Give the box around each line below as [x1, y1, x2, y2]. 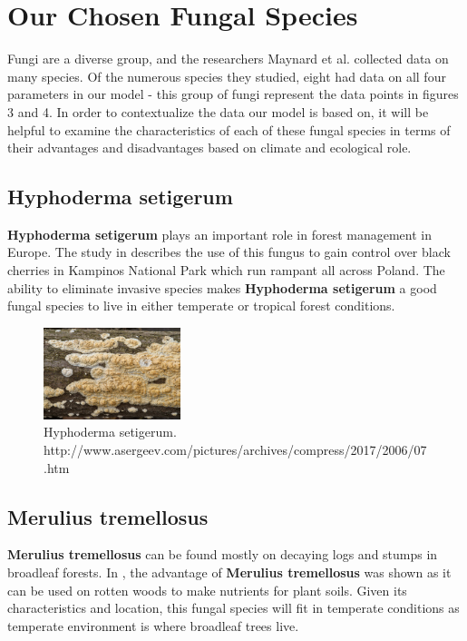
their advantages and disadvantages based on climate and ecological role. [7, 138, 412, 157]
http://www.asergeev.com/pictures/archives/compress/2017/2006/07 [44, 440, 427, 459]
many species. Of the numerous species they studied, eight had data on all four [7, 66, 446, 85]
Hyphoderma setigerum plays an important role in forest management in [7, 224, 432, 243]
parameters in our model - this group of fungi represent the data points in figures [7, 84, 459, 104]
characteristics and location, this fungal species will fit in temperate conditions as [7, 598, 460, 617]
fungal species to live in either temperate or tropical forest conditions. [7, 296, 395, 315]
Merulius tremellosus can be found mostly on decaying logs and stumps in [7, 545, 438, 564]
